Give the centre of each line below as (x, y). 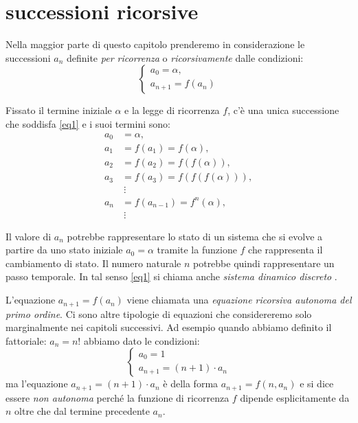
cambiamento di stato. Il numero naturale (93, 263)
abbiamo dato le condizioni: (142, 340)
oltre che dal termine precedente (82, 411)
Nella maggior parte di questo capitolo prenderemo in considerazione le (155, 44)
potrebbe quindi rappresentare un (264, 263)
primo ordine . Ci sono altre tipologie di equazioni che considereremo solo (159, 313)
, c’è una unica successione (283, 110)
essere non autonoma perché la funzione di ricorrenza (118, 397)
